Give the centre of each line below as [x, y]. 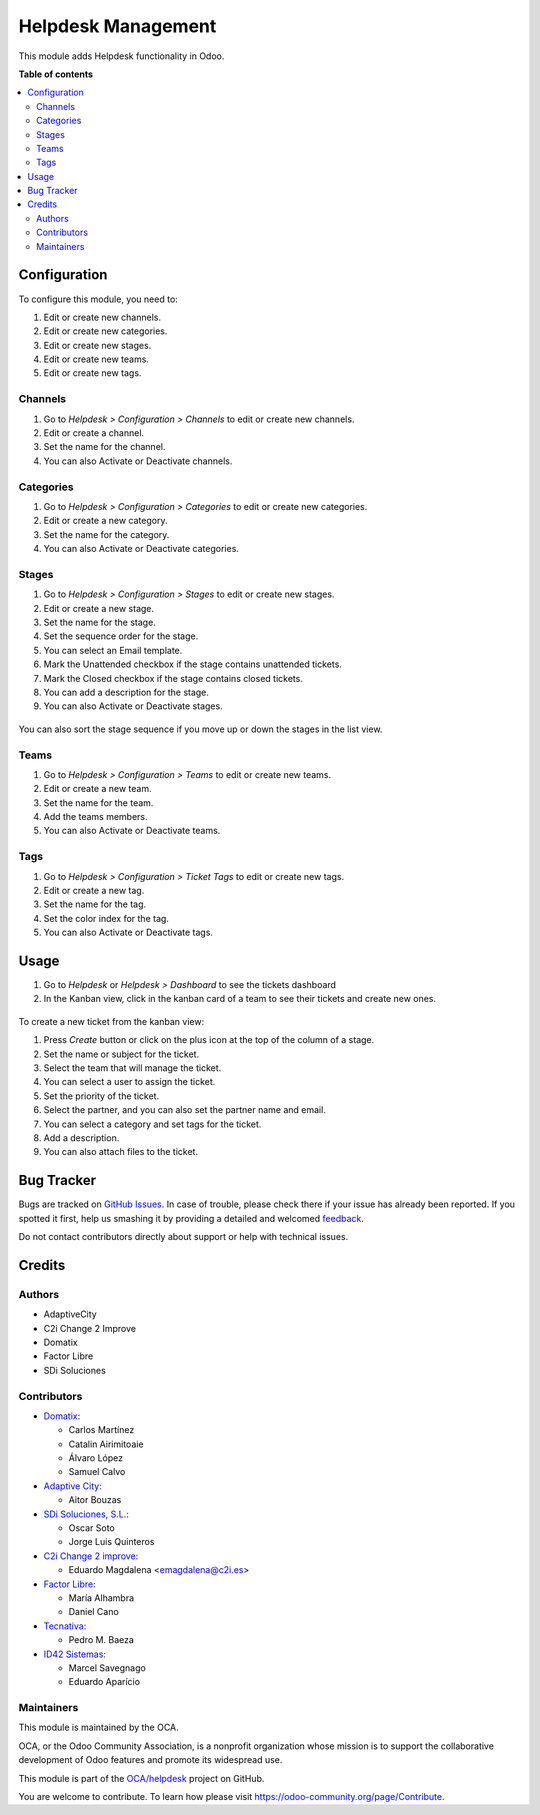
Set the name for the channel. [104, 447]
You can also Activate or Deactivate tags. [128, 932]
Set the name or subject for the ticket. [121, 1054]
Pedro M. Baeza [101, 1640]
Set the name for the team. [98, 802]
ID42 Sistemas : [75, 1654]
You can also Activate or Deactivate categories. [141, 549]
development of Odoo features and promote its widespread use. [150, 1760]
